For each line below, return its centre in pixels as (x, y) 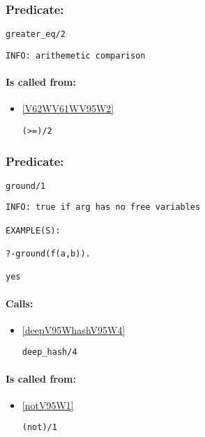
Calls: (20, 303)
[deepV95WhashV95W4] (74, 329)
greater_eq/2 (36, 34)
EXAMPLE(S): (33, 230)
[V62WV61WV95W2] (68, 108)
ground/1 (26, 186)
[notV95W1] (48, 405)
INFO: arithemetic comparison (76, 55)
